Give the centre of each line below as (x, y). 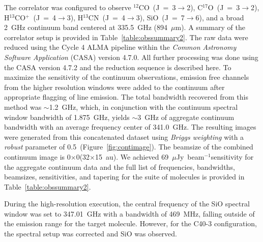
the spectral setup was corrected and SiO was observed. (91, 234)
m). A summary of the (210, 27)
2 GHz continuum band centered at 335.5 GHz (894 (86, 27)
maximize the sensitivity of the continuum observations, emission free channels (127, 77)
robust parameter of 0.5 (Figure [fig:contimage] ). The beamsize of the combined (129, 147)
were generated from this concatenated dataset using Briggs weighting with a (124, 137)
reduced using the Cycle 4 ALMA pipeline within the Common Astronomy (120, 47)
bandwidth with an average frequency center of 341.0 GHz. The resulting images (130, 127)
